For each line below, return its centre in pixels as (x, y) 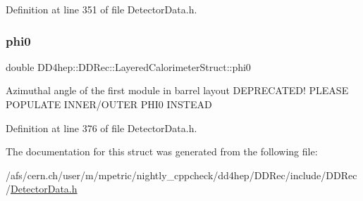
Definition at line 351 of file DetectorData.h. (101, 9)
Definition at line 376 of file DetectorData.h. (101, 128)
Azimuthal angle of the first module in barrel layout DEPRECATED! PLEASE (177, 90)
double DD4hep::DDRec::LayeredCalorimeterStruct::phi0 (128, 66)
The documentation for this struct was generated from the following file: (162, 151)
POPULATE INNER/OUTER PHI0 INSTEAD (109, 104)
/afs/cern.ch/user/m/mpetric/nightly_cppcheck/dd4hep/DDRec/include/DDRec (181, 175)
